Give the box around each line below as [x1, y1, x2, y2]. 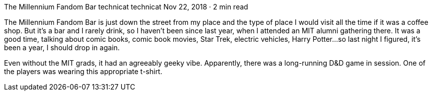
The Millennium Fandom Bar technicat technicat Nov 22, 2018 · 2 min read [4, 2, 248, 11]
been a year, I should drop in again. [4, 43, 120, 52]
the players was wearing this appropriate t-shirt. [4, 67, 163, 76]
